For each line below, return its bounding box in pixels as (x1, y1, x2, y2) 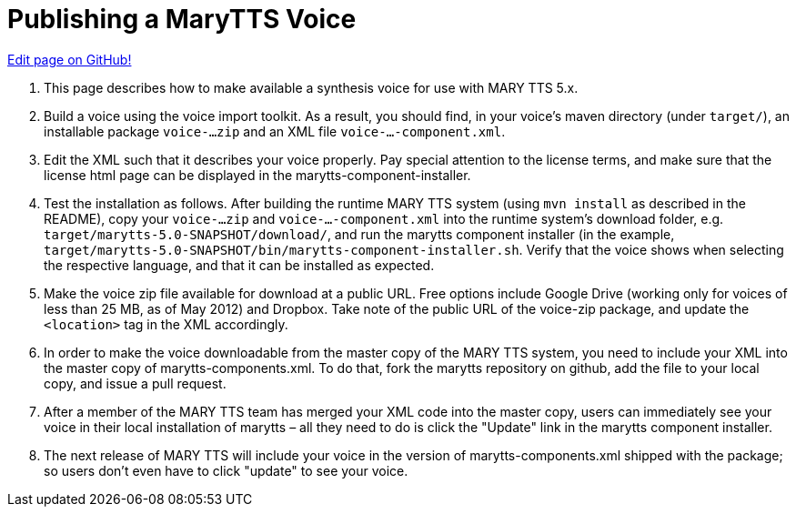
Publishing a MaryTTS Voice (7, 4, 357, 35)
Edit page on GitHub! (7, 51, 132, 67)
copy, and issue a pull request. (44, 375, 227, 391)
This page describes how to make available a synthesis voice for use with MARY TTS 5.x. (44, 79, 579, 96)
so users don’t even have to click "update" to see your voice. (44, 462, 408, 479)
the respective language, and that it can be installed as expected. (44, 257, 435, 273)
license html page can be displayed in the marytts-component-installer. (44, 166, 471, 183)
